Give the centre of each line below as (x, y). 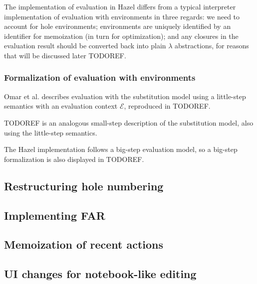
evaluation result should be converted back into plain (85, 46)
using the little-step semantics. (51, 132)
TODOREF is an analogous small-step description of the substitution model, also (129, 122)
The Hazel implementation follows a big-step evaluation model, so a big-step (121, 149)
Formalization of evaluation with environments (100, 77)
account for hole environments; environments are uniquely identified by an (118, 26)
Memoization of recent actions (84, 244)
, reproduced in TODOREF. (167, 106)
